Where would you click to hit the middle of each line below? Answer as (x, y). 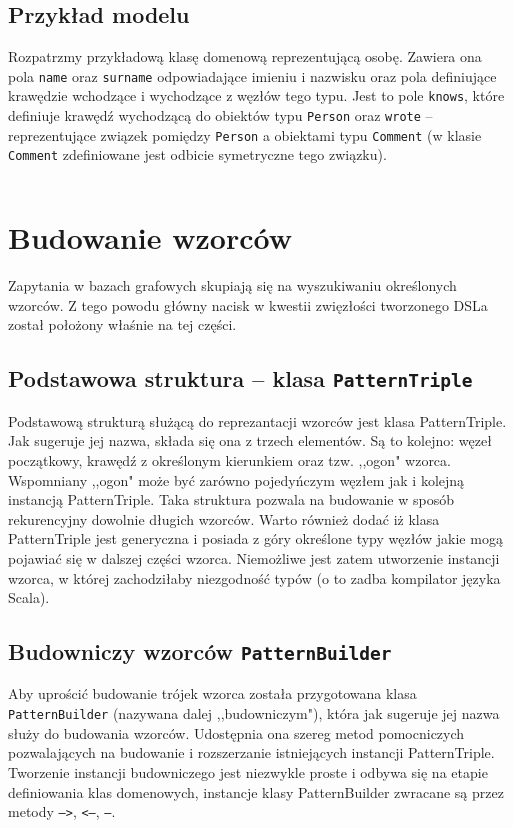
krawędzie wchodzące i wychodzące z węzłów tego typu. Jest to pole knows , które (256, 95)
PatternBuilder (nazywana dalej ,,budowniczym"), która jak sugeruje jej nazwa (254, 713)
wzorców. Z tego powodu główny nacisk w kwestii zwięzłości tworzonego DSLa (248, 304)
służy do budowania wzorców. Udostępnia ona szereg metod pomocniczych (236, 732)
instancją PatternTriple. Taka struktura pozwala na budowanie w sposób (231, 499)
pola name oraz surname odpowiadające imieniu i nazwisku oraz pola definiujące (252, 75)
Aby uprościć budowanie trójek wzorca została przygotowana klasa (212, 693)
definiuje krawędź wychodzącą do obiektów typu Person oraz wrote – (220, 115)
